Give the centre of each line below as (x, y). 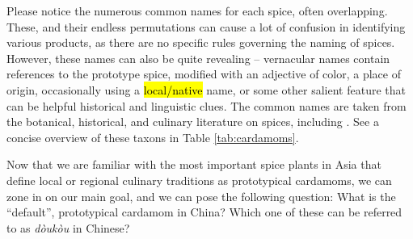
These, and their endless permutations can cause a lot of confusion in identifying (206, 26)
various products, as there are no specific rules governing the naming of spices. (201, 42)
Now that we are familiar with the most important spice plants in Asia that (194, 164)
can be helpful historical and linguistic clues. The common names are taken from (206, 105)
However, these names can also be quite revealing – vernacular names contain (198, 58)
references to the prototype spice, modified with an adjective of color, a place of (204, 74)
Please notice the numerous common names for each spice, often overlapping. (197, 10)
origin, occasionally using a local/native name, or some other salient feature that (206, 89)
